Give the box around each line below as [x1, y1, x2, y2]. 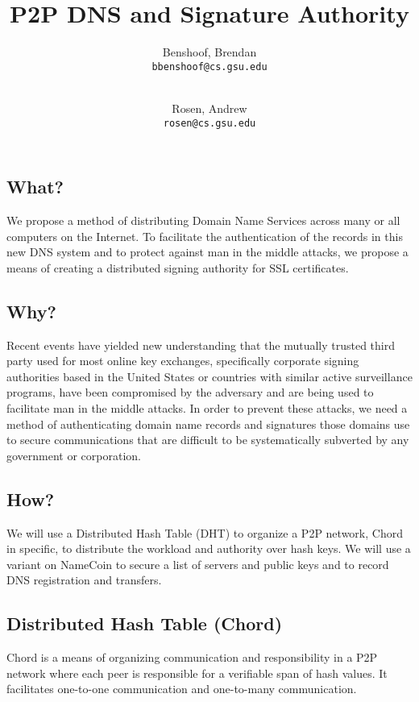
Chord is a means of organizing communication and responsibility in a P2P [6, 649, 378, 666]
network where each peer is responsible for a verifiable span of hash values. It [6, 664, 388, 681]
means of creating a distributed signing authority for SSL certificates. [6, 259, 349, 276]
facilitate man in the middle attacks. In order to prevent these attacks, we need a [6, 399, 408, 416]
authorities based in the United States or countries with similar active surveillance [6, 368, 413, 384]
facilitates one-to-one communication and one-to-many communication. [6, 680, 357, 697]
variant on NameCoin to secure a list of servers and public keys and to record [6, 555, 389, 572]
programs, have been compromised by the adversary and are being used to [6, 384, 374, 401]
